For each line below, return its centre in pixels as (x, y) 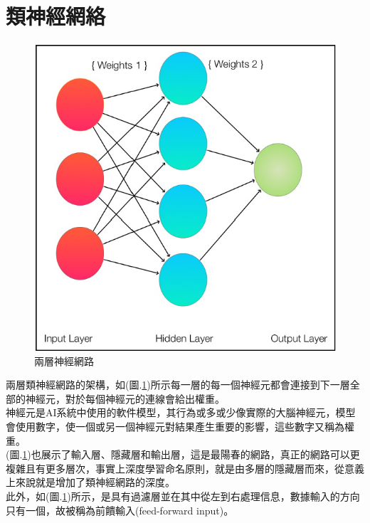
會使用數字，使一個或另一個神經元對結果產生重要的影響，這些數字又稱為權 (180, 426)
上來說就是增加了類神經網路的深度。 (90, 482)
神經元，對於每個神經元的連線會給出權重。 (125, 398)
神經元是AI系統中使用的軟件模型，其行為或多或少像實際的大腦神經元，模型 (181, 412)
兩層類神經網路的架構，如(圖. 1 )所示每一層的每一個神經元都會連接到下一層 (178, 385)
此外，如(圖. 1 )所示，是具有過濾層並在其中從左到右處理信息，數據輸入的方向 (183, 496)
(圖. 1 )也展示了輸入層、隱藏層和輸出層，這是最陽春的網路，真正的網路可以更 (183, 454)
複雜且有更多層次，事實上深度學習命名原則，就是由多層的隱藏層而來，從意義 (185, 468)
